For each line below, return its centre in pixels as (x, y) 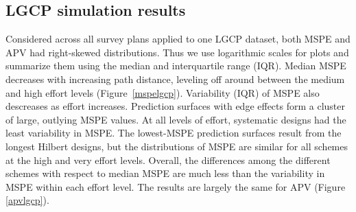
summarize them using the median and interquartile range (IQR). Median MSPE (176, 66)
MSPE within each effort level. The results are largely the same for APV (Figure (176, 186)
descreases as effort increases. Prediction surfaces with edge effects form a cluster (176, 106)
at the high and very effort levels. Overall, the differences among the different (168, 160)
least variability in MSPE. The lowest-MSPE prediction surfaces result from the (174, 133)
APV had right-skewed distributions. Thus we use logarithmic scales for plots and (177, 52)
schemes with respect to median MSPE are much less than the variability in (165, 173)
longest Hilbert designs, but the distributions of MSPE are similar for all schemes (177, 146)
